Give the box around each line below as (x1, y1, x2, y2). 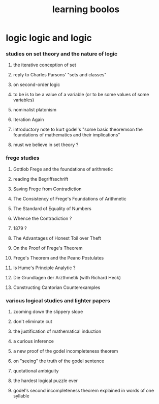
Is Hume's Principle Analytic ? (13, 265, 76, 271)
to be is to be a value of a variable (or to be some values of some (13, 92, 149, 98)
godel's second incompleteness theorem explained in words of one (13, 388, 154, 394)
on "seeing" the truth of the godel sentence (13, 358, 105, 364)
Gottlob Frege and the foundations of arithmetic (13, 166, 113, 172)
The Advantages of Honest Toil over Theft (13, 235, 101, 241)
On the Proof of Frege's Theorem (13, 245, 83, 251)
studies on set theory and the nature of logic (6, 50, 118, 57)
